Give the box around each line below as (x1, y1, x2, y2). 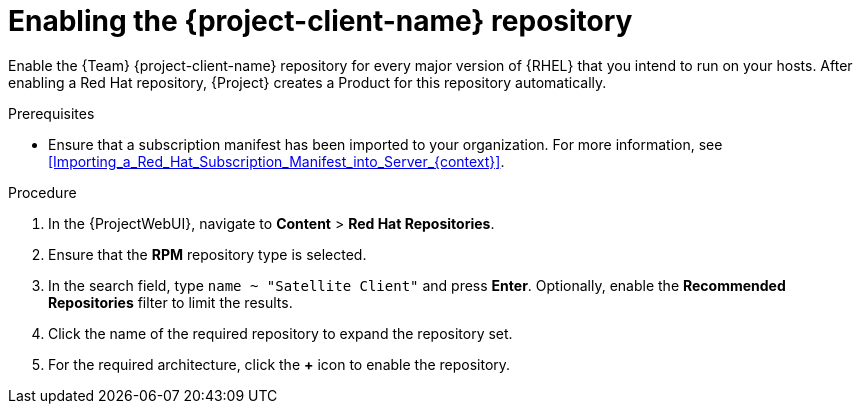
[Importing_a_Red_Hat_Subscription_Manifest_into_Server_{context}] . (48, 152, 505, 170)
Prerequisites (8, 104, 95, 122)
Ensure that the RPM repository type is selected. (48, 245, 367, 263)
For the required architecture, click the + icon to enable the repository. (48, 355, 511, 373)
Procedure (8, 183, 77, 201)
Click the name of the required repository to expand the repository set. (48, 324, 513, 342)
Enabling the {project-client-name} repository (8, 4, 633, 38)
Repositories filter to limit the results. (48, 293, 293, 311)
